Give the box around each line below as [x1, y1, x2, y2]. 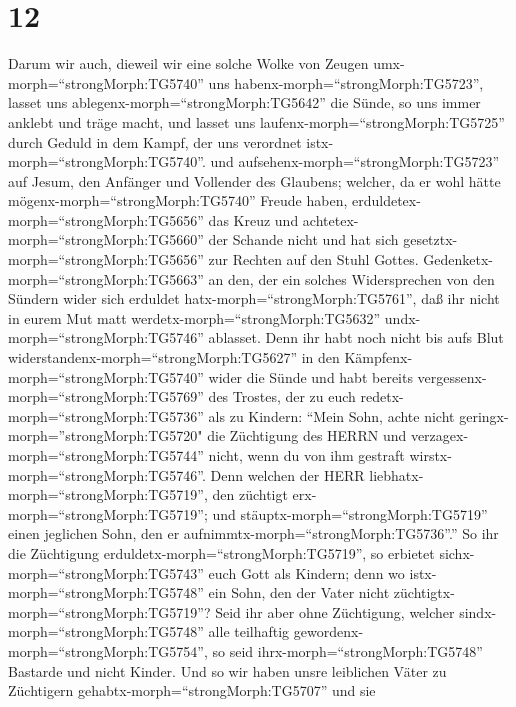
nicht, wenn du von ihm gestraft [208, 445, 405, 465]
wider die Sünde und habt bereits [208, 366, 413, 387]
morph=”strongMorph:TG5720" [8, 425, 203, 446]
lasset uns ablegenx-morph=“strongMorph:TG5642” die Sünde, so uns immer [8, 92, 481, 113]
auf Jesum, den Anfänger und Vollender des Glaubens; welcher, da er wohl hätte [8, 170, 501, 191]
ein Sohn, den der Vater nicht [208, 582, 390, 603]
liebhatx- [369, 464, 424, 485]
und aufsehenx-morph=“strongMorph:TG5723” [210, 151, 500, 172]
